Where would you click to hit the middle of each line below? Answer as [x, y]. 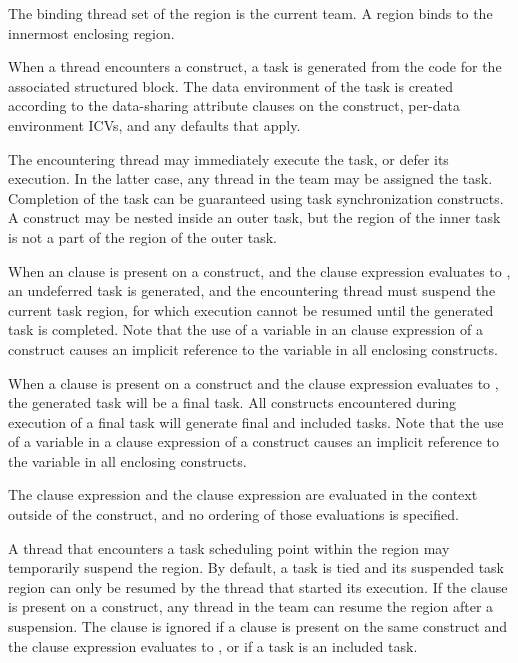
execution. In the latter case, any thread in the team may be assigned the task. [250, 178]
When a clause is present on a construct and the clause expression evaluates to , [253, 382]
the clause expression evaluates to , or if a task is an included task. [213, 645]
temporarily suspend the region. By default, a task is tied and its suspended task [256, 567]
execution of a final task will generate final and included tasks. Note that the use [256, 421]
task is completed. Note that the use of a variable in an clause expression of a [245, 329]
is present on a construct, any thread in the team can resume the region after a [251, 606]
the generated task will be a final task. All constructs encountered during [232, 402]
